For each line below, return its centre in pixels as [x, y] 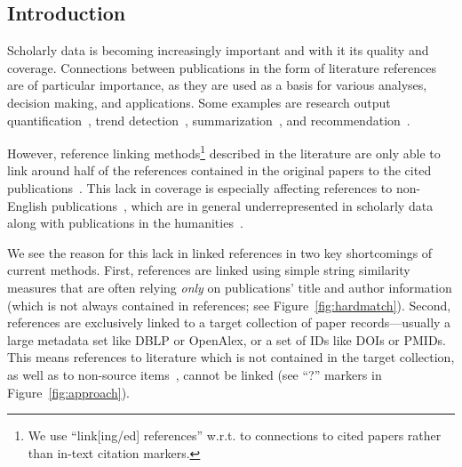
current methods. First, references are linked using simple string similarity [209, 270]
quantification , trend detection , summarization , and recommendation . [209, 120]
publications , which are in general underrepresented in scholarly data [243, 205]
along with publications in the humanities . [125, 223]
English [28, 205]
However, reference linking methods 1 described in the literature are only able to [224, 152]
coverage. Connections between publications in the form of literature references [222, 67]
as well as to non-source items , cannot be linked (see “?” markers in [195, 374]
